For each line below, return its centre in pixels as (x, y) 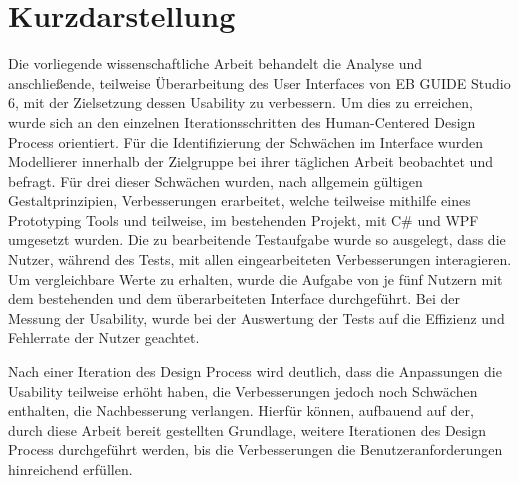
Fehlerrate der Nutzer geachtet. (104, 337)
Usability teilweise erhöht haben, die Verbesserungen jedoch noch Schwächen (243, 390)
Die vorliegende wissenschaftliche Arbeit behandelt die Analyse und (215, 63)
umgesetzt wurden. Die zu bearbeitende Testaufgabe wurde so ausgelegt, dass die (257, 239)
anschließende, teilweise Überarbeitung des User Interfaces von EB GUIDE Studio (259, 82)
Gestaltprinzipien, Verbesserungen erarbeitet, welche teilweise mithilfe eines (239, 200)
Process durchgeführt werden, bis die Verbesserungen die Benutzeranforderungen (255, 449)
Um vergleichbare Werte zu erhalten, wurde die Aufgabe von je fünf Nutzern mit (255, 278)
